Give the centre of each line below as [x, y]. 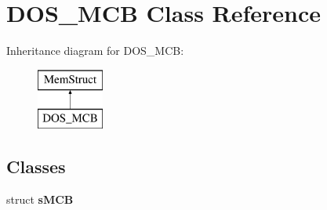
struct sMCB [40, 199]
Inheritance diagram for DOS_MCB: [95, 51]
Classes [36, 167]
